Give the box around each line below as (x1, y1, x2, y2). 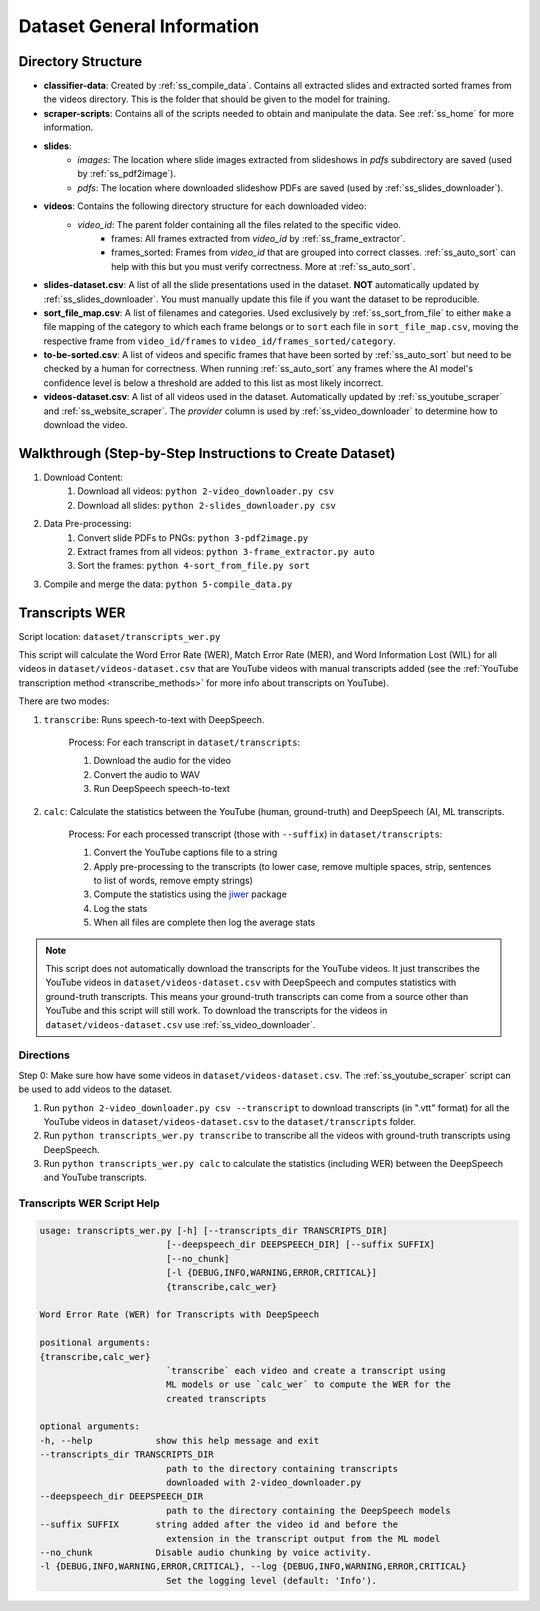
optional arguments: (39, 1421, 140, 1432)
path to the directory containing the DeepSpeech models (165, 1505, 452, 1516)
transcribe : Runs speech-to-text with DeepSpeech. (43, 713, 265, 725)
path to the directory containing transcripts (165, 1463, 399, 1474)
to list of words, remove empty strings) (93, 875, 254, 887)
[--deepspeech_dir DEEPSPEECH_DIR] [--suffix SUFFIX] (165, 1239, 435, 1250)
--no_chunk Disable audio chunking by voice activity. (39, 1546, 372, 1558)
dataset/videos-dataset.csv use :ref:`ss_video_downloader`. (45, 1018, 316, 1030)
